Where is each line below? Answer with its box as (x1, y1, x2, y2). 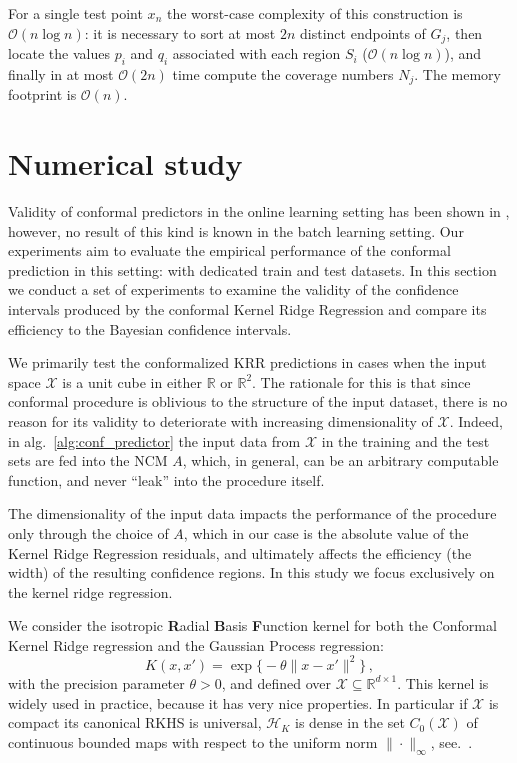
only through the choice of (8, 522, 169, 543)
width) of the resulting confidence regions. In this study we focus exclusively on (8, 562, 495, 583)
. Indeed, (449, 410, 503, 431)
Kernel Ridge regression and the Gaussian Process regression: (8, 634, 384, 655)
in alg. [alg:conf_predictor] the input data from (8, 430, 301, 451)
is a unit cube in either (62, 371, 202, 392)
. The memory (414, 63, 501, 84)
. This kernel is (397, 672, 489, 693)
